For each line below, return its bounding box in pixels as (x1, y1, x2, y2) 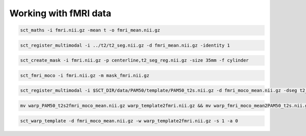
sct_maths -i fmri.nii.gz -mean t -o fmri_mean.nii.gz (20, 27, 160, 33)
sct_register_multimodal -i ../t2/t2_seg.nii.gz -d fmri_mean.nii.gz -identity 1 (20, 42, 231, 48)
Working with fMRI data (9, 8, 112, 19)
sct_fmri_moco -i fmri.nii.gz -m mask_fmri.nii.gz (20, 73, 150, 78)
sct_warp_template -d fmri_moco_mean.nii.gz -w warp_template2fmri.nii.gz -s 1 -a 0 (20, 118, 238, 124)
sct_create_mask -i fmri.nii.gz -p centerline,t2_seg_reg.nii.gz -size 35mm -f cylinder (20, 57, 249, 63)
